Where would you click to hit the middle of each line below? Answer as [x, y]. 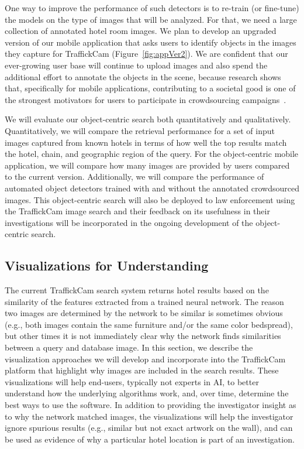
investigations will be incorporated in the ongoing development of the [129, 222]
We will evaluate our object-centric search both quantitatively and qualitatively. [148, 119]
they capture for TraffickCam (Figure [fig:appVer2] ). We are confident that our [146, 54]
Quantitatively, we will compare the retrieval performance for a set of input [140, 130]
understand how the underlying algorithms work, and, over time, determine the [147, 393]
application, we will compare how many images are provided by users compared [147, 165]
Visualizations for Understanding [107, 265]
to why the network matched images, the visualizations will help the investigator [149, 416]
